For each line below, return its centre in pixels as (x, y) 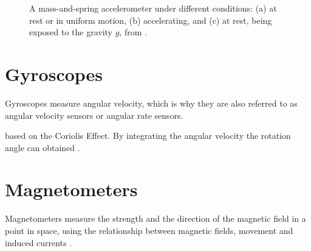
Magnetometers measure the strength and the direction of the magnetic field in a (155, 218)
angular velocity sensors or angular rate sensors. (94, 115)
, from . (133, 32)
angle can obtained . (43, 147)
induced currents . (39, 242)
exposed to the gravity (71, 32)
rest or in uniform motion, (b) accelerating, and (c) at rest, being (151, 20)
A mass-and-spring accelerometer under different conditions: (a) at (153, 8)
